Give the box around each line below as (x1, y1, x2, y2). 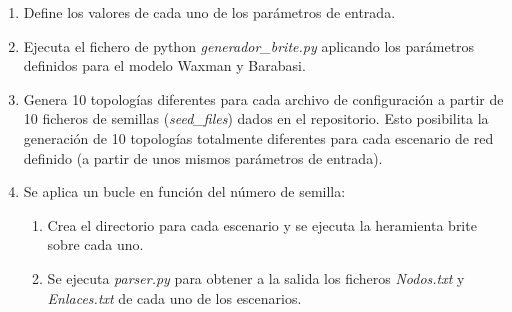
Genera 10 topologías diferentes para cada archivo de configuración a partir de (23, 88, 504, 109)
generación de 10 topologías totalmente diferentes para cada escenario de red (23, 127, 494, 148)
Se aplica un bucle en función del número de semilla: (23, 181, 346, 202)
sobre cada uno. (47, 234, 144, 255)
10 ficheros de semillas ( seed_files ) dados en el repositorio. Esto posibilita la (23, 108, 489, 129)
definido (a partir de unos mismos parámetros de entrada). (23, 147, 383, 168)
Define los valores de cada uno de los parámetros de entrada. (23, 2, 396, 22)
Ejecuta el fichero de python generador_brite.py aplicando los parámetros (23, 35, 475, 56)
